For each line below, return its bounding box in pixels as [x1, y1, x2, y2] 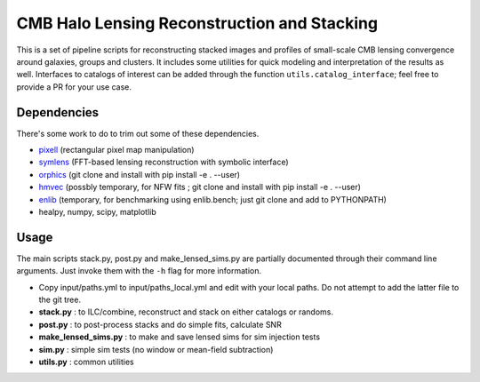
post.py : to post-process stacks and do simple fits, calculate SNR [38, 319, 282, 330]
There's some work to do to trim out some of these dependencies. [16, 128, 260, 139]
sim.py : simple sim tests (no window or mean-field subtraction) [38, 344, 274, 354]
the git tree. [38, 294, 82, 306]
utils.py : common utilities [38, 356, 134, 367]
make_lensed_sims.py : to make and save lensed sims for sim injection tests [38, 331, 320, 342]
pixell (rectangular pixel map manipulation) [38, 145, 195, 155]
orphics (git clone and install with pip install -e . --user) [38, 169, 240, 179]
